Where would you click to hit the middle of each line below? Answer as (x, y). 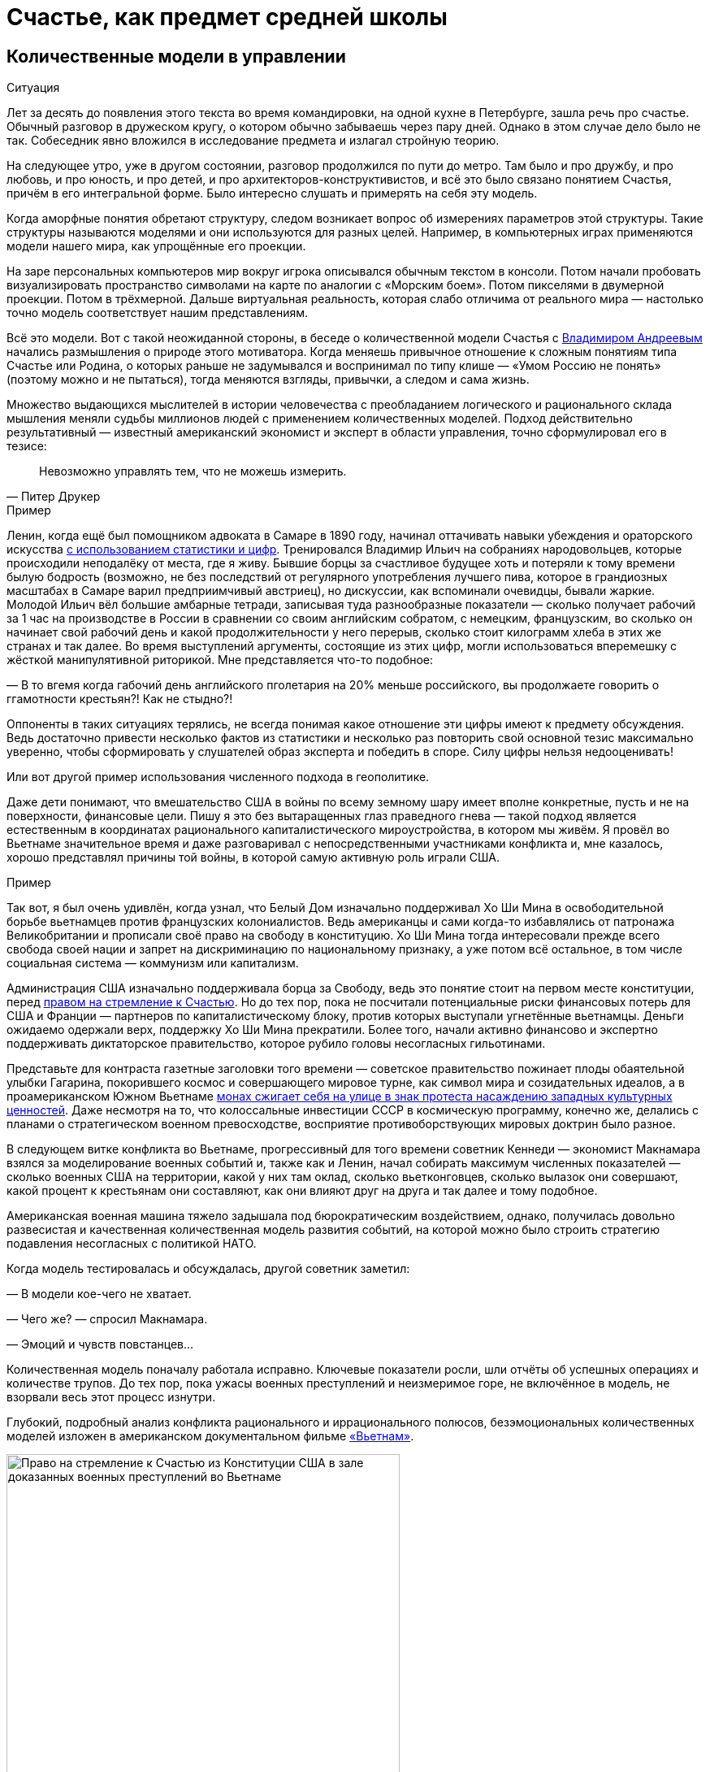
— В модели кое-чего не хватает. (99, 1294)
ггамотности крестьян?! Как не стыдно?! (120, 699)
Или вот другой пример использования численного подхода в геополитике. (218, 777)
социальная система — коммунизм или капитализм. (153, 963)
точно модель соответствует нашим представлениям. (158, 313)
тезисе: (27, 446)
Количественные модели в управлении (176, 56)
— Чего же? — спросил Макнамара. (107, 1319)
